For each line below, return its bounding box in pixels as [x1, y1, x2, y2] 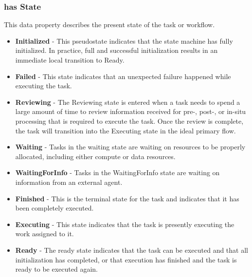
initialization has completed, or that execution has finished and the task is [15, 254, 237, 264]
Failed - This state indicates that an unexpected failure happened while [15, 71, 231, 81]
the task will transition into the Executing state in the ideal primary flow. [15, 125, 236, 135]
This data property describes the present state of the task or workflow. [4, 19, 215, 30]
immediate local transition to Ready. [15, 55, 125, 65]
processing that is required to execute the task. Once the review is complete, [15, 115, 244, 126]
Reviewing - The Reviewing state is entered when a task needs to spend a [15, 97, 240, 107]
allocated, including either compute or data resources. [15, 151, 176, 161]
